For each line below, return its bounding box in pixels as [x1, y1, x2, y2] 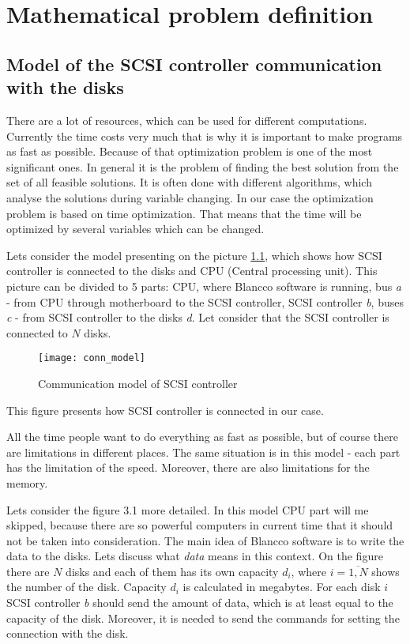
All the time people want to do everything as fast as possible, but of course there [6, 428, 398, 445]
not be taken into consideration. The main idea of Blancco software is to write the [6, 532, 404, 548]
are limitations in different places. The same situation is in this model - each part [6, 443, 401, 460]
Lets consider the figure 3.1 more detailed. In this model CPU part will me [6, 501, 369, 518]
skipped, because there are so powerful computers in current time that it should [6, 517, 393, 533]
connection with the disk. [6, 625, 129, 642]
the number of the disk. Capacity [6, 578, 167, 595]
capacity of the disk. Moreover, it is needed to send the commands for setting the [6, 609, 400, 626]
